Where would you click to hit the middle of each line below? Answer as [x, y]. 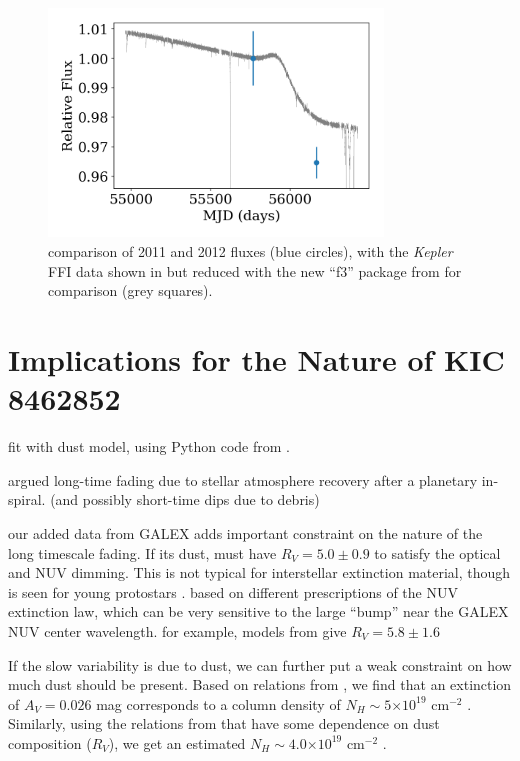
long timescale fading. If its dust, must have [142, 552]
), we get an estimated [177, 742]
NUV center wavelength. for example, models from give [177, 630]
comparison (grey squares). [130, 290]
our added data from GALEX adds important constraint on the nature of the [245, 532]
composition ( [50, 742]
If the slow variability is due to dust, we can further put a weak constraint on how [260, 664]
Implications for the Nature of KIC [256, 359]
